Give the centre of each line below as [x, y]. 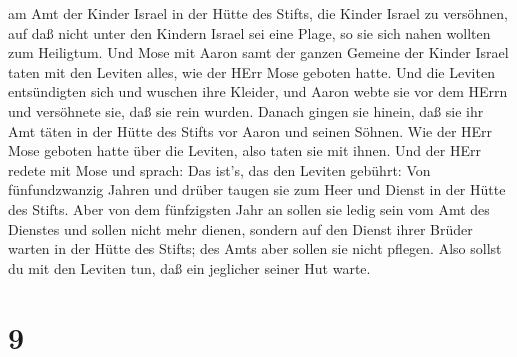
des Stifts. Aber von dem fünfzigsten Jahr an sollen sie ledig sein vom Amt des [249, 208]
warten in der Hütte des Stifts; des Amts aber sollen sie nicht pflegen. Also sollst [255, 248]
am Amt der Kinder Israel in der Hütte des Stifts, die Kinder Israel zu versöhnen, [258, 13]
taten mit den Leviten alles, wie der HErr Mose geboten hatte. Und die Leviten [251, 71]
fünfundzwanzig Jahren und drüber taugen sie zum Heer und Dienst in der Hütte [257, 189]
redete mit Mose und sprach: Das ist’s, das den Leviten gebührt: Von [219, 169]
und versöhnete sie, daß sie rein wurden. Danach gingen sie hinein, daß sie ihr [246, 110]
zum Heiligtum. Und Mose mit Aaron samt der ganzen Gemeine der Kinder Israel [258, 52]
